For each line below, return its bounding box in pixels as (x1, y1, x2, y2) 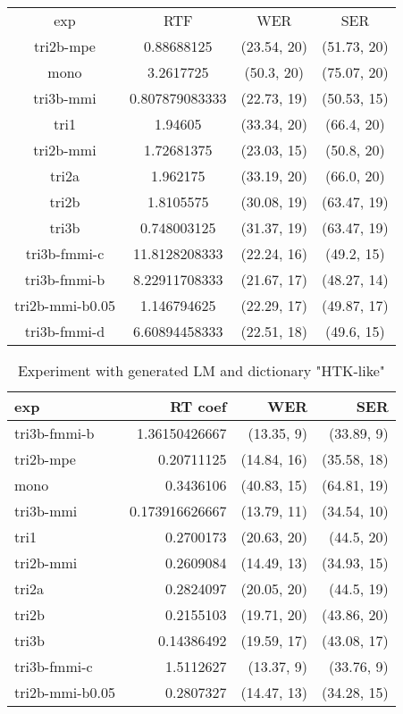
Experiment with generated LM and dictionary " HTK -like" (17, 360, 385, 381)
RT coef (170, 396, 227, 416)
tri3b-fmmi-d (24, 321, 105, 341)
